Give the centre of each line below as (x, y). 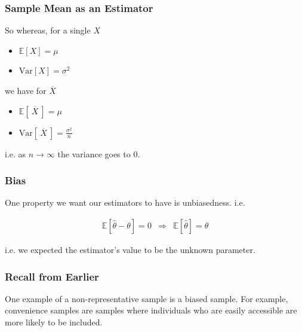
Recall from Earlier (52, 276)
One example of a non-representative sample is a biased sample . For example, (147, 298)
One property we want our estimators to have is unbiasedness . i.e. (125, 202)
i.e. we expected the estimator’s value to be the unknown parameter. (130, 250)
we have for (26, 90)
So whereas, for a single (48, 30)
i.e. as (16, 153)
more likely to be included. (54, 322)
